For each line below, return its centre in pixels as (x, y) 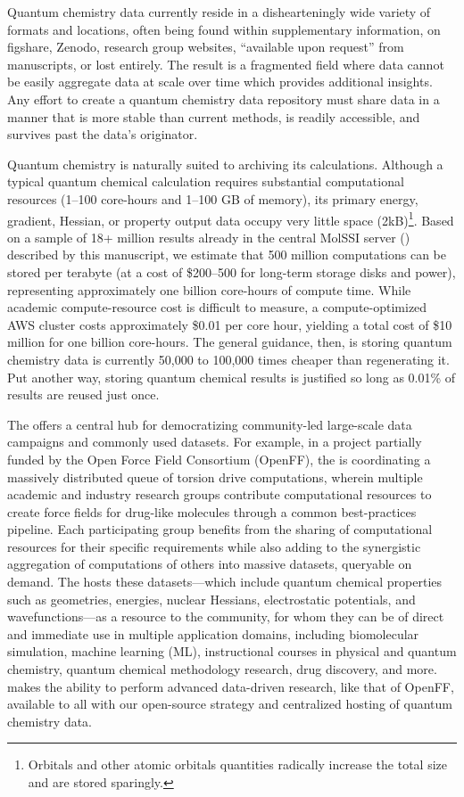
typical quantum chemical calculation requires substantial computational (206, 181)
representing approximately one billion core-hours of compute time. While (209, 289)
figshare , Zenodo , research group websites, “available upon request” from (206, 47)
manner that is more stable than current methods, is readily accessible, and (214, 116)
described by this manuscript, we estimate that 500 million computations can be (227, 255)
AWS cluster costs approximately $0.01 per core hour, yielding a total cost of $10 (230, 324)
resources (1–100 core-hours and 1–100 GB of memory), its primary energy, (213, 198)
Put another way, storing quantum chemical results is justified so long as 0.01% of (232, 377)
